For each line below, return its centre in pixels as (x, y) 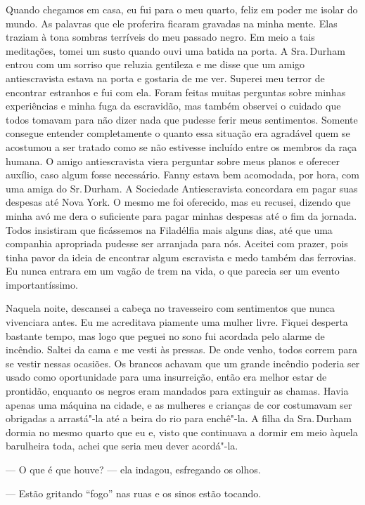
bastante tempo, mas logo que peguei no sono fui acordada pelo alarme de (165, 335)
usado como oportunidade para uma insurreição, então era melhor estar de (166, 377)
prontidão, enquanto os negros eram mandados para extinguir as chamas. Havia (177, 391)
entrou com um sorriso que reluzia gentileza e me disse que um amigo (155, 64)
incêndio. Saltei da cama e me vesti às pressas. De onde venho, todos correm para (182, 349)
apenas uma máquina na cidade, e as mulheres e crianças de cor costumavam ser (179, 404)
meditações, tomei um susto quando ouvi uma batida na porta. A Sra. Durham (175, 50)
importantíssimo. (42, 284)
